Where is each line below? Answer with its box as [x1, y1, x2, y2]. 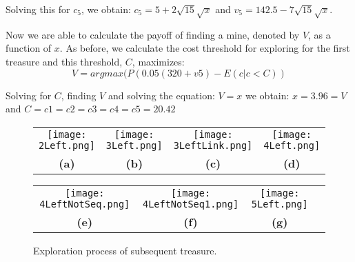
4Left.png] [263, 139, 321, 151]
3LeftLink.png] [173, 139, 253, 151]
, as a [308, 27, 331, 41]
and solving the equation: [108, 88, 215, 102]
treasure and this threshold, [6, 54, 123, 68]
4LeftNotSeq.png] [39, 198, 130, 210]
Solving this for [6, 2, 70, 16]
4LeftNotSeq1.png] [142, 198, 239, 210]
